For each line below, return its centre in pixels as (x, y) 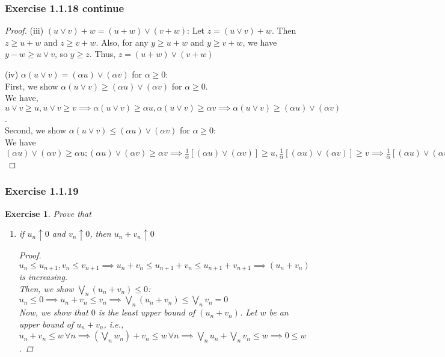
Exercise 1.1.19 (42, 191)
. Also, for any (122, 42)
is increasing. (43, 277)
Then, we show (46, 288)
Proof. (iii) (24, 30)
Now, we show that (54, 312)
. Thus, (103, 54)
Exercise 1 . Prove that (48, 213)
